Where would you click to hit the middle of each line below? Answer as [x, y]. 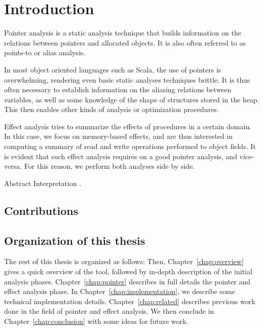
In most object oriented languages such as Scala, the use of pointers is [113, 69]
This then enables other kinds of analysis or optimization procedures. [111, 109]
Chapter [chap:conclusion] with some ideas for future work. [96, 321]
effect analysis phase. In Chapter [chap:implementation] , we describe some [120, 291]
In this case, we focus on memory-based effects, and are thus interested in [118, 136]
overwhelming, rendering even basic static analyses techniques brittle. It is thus [127, 79]
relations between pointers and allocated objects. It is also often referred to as [125, 42]
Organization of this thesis [75, 240]
